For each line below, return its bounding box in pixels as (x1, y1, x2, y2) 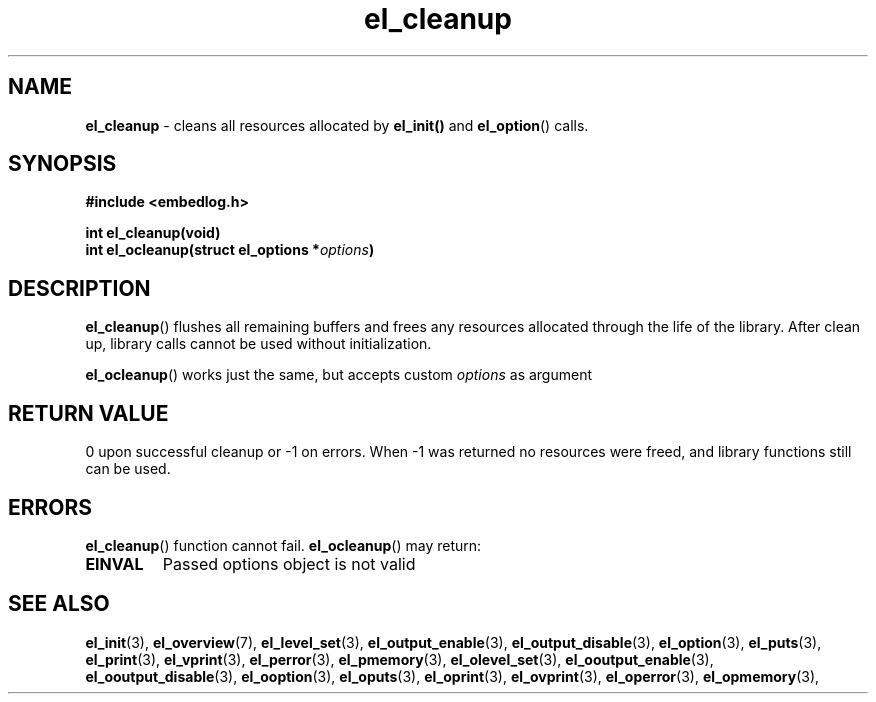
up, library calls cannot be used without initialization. (85, 335, 432, 353)
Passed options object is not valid (162, 553, 416, 574)
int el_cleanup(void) (85, 224, 221, 242)
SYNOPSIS (8, 151, 117, 177)
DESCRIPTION (8, 275, 151, 301)
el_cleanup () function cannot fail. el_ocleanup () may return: (85, 536, 482, 554)
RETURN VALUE (8, 400, 169, 426)
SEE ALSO (8, 591, 110, 617)
